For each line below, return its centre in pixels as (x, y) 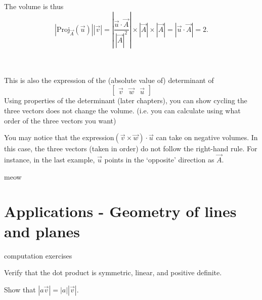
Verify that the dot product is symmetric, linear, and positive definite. (113, 272)
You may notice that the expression (59, 137)
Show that (20, 289)
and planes (42, 231)
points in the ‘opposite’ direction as (159, 160)
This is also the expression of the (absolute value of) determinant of (109, 80)
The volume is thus (34, 6)
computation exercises (38, 255)
